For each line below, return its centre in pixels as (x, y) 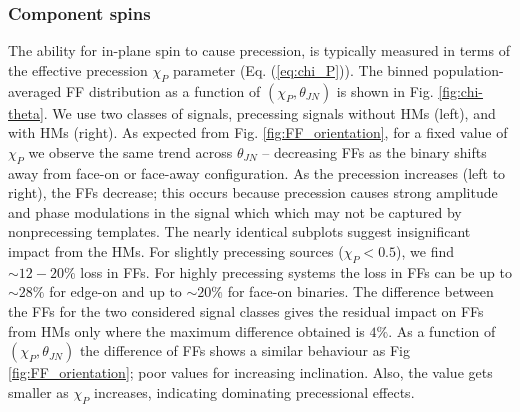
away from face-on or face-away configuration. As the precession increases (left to (257, 172)
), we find (425, 250)
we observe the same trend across (130, 151)
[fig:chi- (461, 90)
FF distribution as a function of (163, 90)
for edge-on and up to (115, 291)
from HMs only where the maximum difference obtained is (186, 330)
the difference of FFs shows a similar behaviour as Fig (244, 350)
